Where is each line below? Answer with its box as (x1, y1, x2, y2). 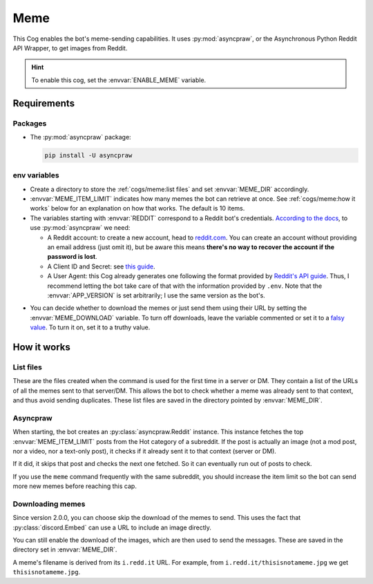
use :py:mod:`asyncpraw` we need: (30, 224, 131, 232)
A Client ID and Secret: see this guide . (47, 262, 155, 271)
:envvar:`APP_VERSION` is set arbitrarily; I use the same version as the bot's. (47, 291, 265, 300)
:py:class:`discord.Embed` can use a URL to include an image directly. (12, 523, 212, 532)
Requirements (12, 97, 75, 109)
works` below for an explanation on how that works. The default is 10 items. (30, 204, 245, 213)
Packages (12, 118, 47, 128)
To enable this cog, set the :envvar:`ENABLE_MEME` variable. (31, 76, 207, 84)
